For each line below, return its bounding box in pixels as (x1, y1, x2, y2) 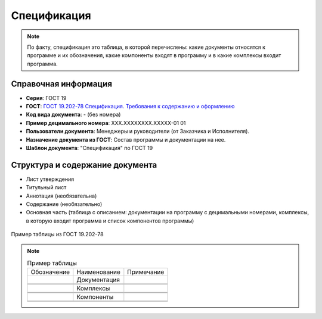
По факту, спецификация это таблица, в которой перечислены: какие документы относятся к (27, 43, 265, 51)
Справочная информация (11, 79, 113, 89)
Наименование (76, 268, 120, 276)
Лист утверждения (26, 176, 75, 183)
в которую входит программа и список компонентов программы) (26, 217, 194, 224)
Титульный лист (26, 184, 67, 191)
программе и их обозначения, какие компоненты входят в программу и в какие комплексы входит (27, 52, 281, 59)
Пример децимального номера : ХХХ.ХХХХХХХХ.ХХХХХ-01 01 (26, 119, 186, 126)
